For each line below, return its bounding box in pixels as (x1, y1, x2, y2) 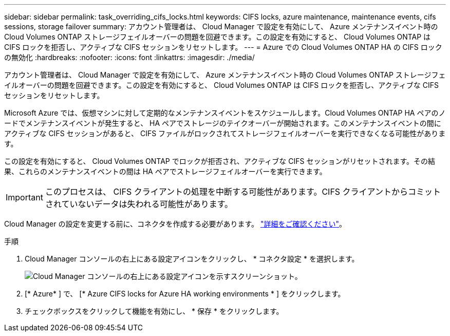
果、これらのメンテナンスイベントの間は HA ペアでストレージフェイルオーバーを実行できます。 (4, 167, 327, 176)
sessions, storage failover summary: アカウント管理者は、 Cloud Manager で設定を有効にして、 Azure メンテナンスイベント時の (4, 22, 438, 31)
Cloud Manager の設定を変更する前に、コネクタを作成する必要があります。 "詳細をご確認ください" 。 (4, 219, 346, 228)
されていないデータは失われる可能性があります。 (45, 199, 233, 209)
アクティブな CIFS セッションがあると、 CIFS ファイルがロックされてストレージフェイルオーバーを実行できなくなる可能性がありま (4, 129, 446, 138)
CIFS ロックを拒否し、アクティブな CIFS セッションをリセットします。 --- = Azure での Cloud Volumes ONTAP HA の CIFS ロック (4, 43, 442, 51)
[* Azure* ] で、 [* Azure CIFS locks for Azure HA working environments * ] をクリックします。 (25, 289, 345, 298)
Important (6, 192, 43, 202)
